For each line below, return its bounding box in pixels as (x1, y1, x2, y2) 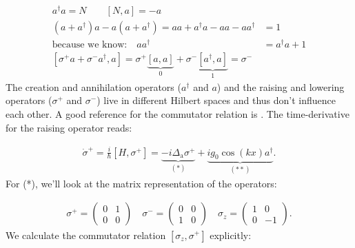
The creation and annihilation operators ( (6, 79, 181, 94)
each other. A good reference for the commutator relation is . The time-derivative (6, 106, 349, 121)
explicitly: (210, 227, 252, 242)
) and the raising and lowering (216, 79, 345, 94)
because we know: (52, 40, 128, 50)
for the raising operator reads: (6, 120, 132, 134)
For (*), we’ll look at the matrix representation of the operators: (6, 176, 277, 190)
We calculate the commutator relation (6, 227, 166, 242)
